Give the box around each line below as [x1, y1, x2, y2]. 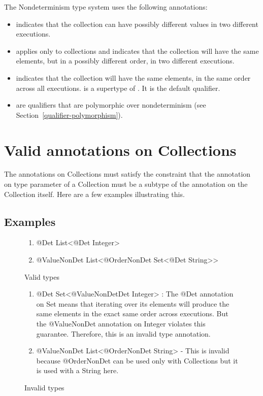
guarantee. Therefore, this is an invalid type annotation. [36, 328, 211, 339]
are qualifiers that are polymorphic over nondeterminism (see [16, 100, 206, 110]
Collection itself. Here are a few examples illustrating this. [4, 188, 185, 199]
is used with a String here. [36, 365, 119, 376]
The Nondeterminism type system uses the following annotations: [4, 2, 208, 12]
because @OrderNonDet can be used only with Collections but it [36, 355, 238, 366]
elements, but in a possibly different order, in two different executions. [16, 55, 235, 66]
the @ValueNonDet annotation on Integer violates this [36, 318, 206, 329]
